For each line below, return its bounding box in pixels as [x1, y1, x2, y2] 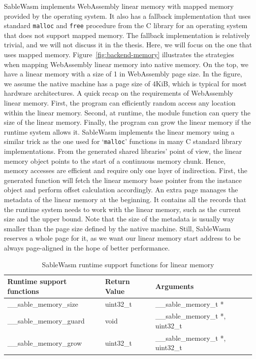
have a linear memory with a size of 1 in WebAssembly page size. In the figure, [4, 69, 242, 79]
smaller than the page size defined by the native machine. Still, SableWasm [4, 223, 231, 233]
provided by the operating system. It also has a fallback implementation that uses [4, 10, 251, 21]
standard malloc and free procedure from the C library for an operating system [4, 20, 248, 31]
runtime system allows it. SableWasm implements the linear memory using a [4, 126, 235, 137]
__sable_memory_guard [7, 316, 85, 326]
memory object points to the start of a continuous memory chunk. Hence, [4, 155, 226, 166]
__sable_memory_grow [7, 337, 82, 348]
